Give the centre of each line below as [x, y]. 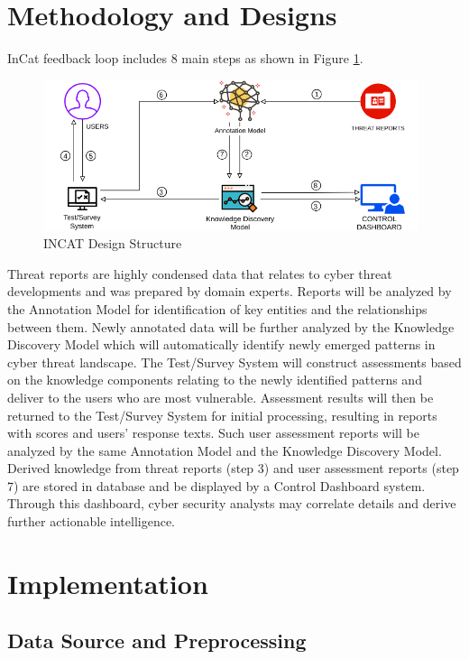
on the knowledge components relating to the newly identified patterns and [215, 380]
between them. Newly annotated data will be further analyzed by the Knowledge [231, 326]
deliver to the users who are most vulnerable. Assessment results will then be [221, 397]
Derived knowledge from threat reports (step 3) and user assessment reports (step [233, 468]
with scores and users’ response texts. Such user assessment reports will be [213, 433]
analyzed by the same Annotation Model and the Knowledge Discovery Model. [225, 450]
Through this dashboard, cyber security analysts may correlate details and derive [232, 503]
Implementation [108, 583]
